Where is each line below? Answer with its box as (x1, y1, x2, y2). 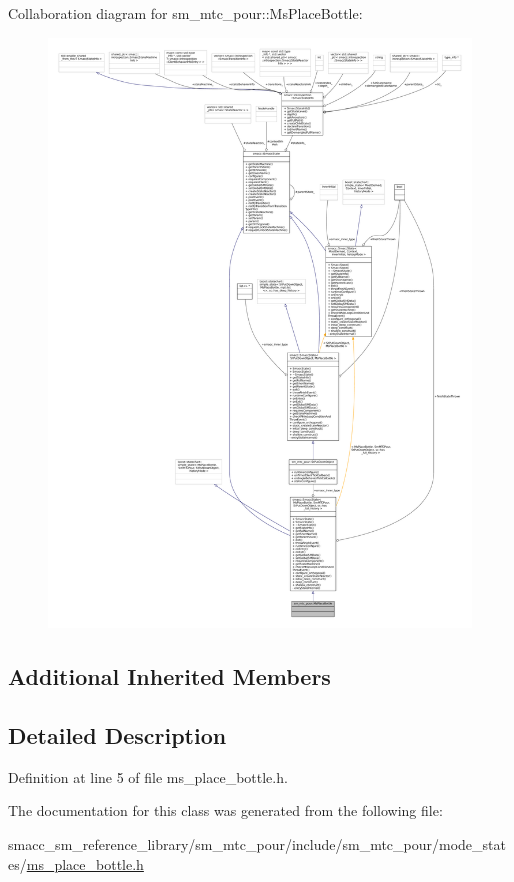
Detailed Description (8, 720, 227, 751)
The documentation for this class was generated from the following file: (8, 800, 443, 821)
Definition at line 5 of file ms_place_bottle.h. (8, 766, 288, 787)
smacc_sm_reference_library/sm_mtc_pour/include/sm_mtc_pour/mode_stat (8, 834, 506, 855)
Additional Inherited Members (8, 661, 331, 692)
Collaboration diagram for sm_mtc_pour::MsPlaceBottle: (8, 3, 363, 23)
